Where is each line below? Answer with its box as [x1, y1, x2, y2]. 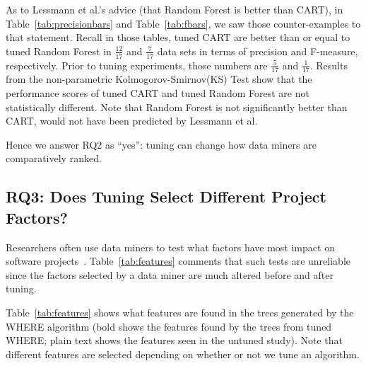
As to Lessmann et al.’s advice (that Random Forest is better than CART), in [6, 2, 343, 16]
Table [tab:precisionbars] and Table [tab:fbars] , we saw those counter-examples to [6, 16, 361, 30]
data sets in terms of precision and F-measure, [157, 43, 358, 58]
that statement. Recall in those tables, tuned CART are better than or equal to [6, 30, 350, 45]
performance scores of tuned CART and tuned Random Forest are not [6, 86, 309, 101]
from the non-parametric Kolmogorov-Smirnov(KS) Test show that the [6, 72, 312, 86]
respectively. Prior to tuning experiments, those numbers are [6, 57, 268, 72]
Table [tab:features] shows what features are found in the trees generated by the [6, 304, 354, 319]
